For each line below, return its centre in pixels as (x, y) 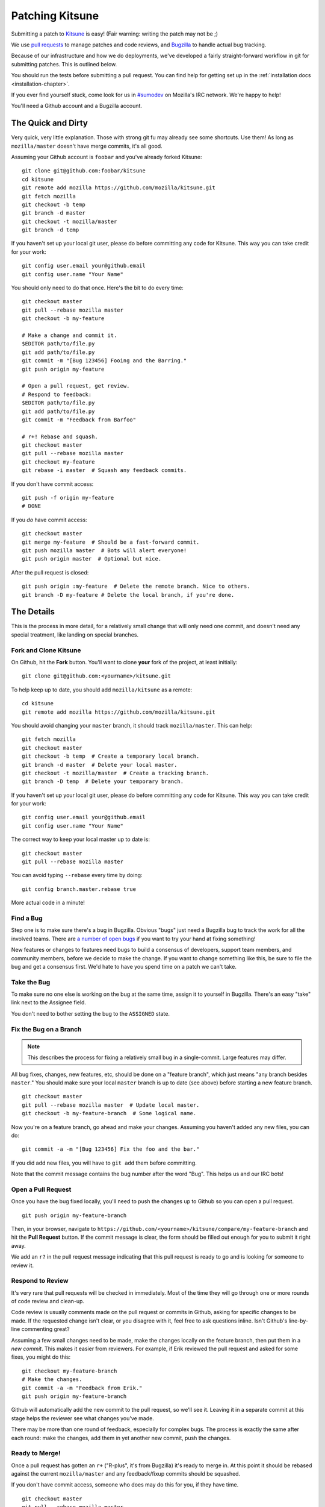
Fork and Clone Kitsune (46, 650)
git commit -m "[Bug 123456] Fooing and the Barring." (104, 361)
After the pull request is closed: (50, 572)
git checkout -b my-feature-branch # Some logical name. (109, 1113)
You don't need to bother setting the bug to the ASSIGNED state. (90, 1013)
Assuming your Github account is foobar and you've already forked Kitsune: (107, 157)
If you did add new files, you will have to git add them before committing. (104, 1163)
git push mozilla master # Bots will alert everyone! (104, 550)
